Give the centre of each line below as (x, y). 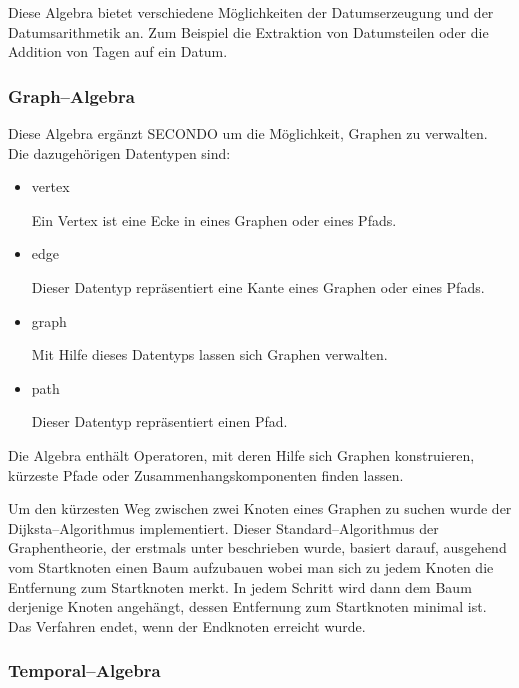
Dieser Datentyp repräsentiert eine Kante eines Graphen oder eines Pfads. (258, 286)
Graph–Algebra (71, 95)
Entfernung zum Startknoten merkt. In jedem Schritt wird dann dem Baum (240, 586)
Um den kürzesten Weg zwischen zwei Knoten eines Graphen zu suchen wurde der (260, 508)
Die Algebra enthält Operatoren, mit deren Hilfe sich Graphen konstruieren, (241, 454)
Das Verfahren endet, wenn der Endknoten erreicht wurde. (187, 625)
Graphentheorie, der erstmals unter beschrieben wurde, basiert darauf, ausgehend (257, 547)
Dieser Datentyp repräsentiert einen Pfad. (159, 421)
